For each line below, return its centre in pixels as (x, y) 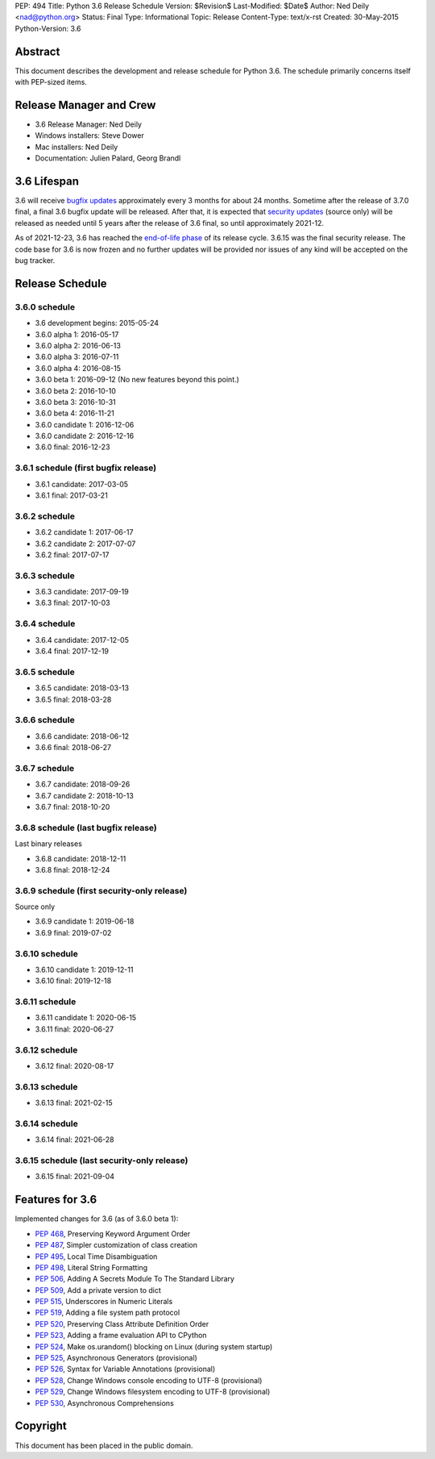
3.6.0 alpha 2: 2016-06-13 (78, 345)
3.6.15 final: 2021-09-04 (75, 1177)
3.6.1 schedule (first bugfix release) (86, 468)
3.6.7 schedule (45, 768)
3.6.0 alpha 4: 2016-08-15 (78, 368)
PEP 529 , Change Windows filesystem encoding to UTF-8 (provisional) (153, 1392)
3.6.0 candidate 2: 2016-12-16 (85, 436)
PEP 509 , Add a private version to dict (98, 1290)
